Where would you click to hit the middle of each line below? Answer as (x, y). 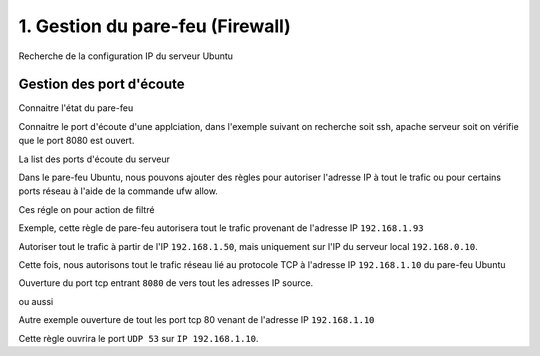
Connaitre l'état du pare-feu (76, 108)
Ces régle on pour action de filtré (86, 209)
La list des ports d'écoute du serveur (94, 159)
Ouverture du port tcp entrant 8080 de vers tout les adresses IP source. (166, 283)
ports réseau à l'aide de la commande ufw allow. (118, 191)
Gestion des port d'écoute (101, 84)
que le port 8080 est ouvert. (76, 141)
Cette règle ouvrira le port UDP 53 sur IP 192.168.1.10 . (138, 338)
